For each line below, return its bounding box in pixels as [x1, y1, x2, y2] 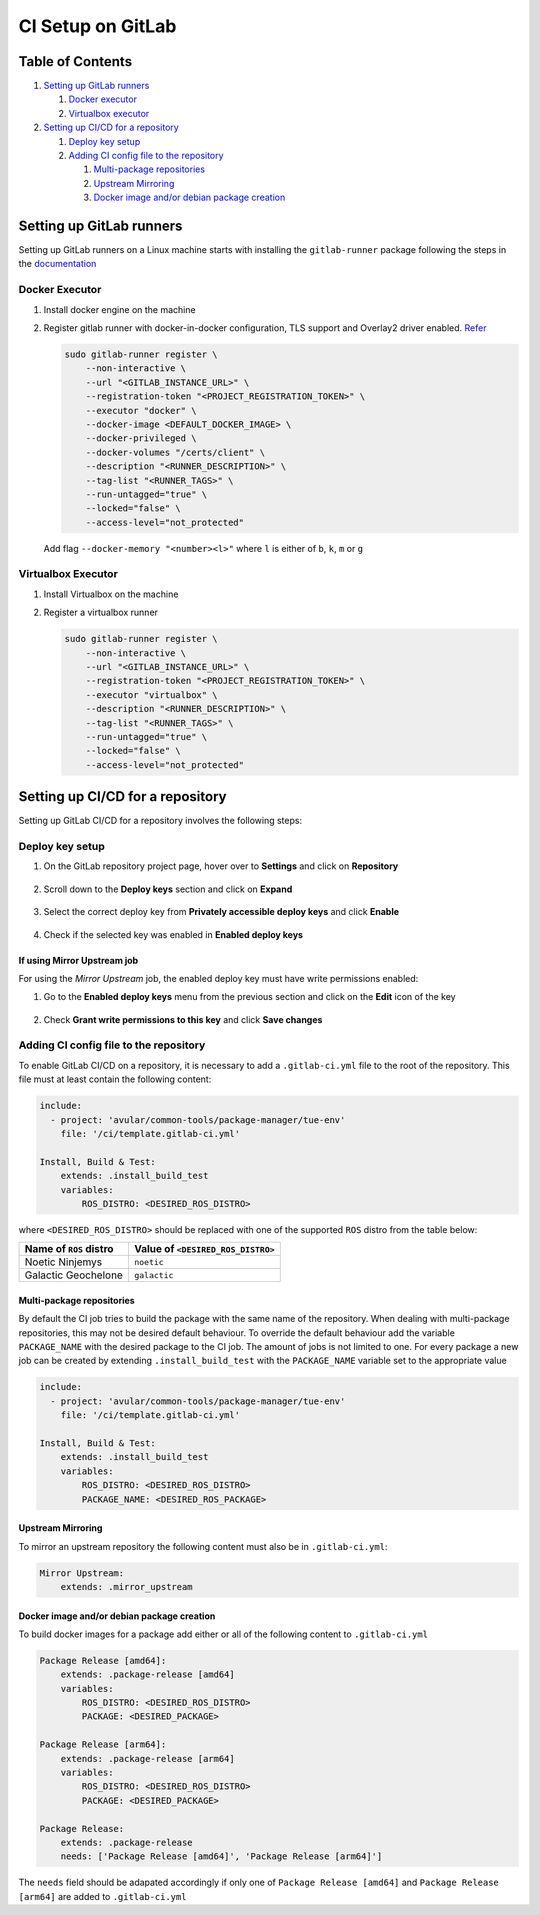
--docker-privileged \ [85, 433, 197, 444]
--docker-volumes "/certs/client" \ [85, 446, 265, 458]
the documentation [18, 258, 97, 270]
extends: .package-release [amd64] [60, 1669, 235, 1680]
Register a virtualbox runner [43, 606, 159, 619]
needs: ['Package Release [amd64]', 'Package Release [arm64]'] [60, 1851, 383, 1862]
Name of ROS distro [24, 1242, 114, 1256]
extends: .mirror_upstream [60, 1581, 194, 1592]
